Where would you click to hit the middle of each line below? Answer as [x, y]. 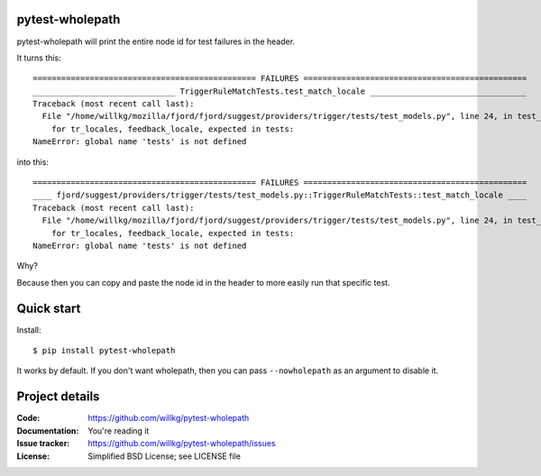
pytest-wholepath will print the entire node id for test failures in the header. [156, 41]
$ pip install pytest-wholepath [104, 351]
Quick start [49, 308]
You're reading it [119, 430]
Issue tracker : [43, 444]
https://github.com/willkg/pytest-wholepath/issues [182, 444]
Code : [28, 418]
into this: [33, 161]
